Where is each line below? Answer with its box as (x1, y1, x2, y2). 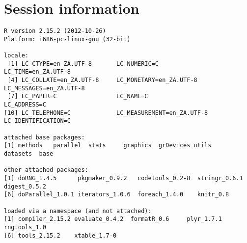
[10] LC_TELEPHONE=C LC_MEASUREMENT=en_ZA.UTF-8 (4, 109, 208, 116)
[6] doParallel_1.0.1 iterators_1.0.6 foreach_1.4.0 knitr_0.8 (4, 191, 229, 198)
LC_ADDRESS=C (4, 101, 46, 108)
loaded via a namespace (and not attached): (4, 207, 152, 215)
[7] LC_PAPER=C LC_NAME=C (7, 93, 148, 100)
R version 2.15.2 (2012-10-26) (4, 27, 106, 35)
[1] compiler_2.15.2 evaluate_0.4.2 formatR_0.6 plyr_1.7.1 (4, 216, 222, 223)
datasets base (4, 150, 54, 157)
